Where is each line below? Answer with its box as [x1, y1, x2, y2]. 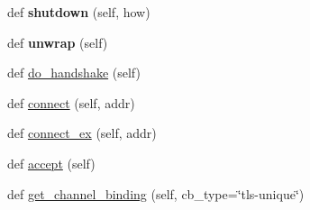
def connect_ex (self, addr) [7, 123, 157, 142]
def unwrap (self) [7, 32, 108, 51]
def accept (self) [7, 153, 96, 172]
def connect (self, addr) [7, 93, 135, 112]
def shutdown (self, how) [7, 3, 150, 21]
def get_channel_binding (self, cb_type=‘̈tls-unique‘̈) [7, 184, 305, 203]
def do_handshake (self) [7, 63, 141, 82]
